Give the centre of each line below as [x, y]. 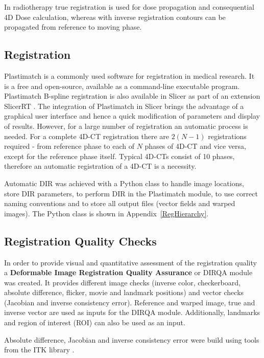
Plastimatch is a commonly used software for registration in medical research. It [129, 75]
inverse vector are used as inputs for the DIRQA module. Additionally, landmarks [132, 312]
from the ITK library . [39, 350]
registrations [227, 136]
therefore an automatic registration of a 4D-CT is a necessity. [100, 166]
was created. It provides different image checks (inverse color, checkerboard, [122, 282]
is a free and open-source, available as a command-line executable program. [122, 86]
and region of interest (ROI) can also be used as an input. [95, 322]
